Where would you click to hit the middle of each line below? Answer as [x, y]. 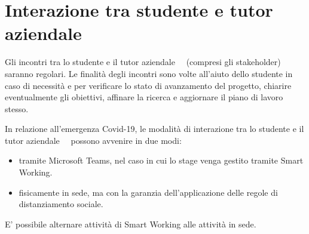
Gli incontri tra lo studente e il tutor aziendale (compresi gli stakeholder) [143, 62]
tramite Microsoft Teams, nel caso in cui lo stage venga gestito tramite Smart [161, 160]
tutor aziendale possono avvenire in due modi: [93, 140]
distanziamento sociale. [61, 204]
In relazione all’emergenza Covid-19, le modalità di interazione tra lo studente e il [154, 129]
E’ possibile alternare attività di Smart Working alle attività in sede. [131, 224]
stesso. [17, 108]
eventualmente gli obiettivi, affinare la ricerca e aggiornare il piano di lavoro [144, 97]
